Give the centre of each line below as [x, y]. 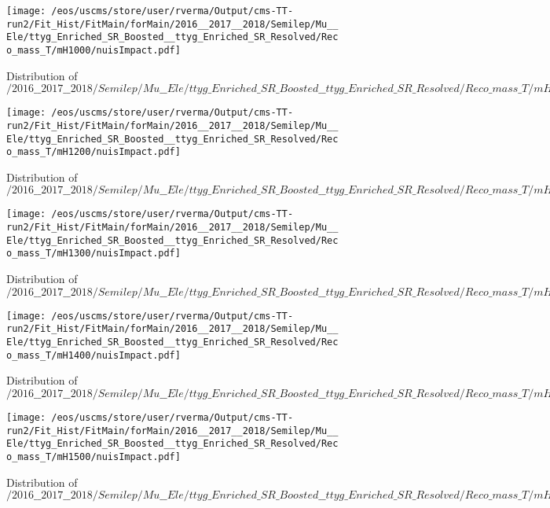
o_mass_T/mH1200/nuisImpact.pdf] [93, 152]
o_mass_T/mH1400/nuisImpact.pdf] [93, 355]
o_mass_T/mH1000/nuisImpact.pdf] [93, 50]
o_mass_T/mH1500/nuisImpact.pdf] [93, 456]
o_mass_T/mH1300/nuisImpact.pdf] [93, 254]
